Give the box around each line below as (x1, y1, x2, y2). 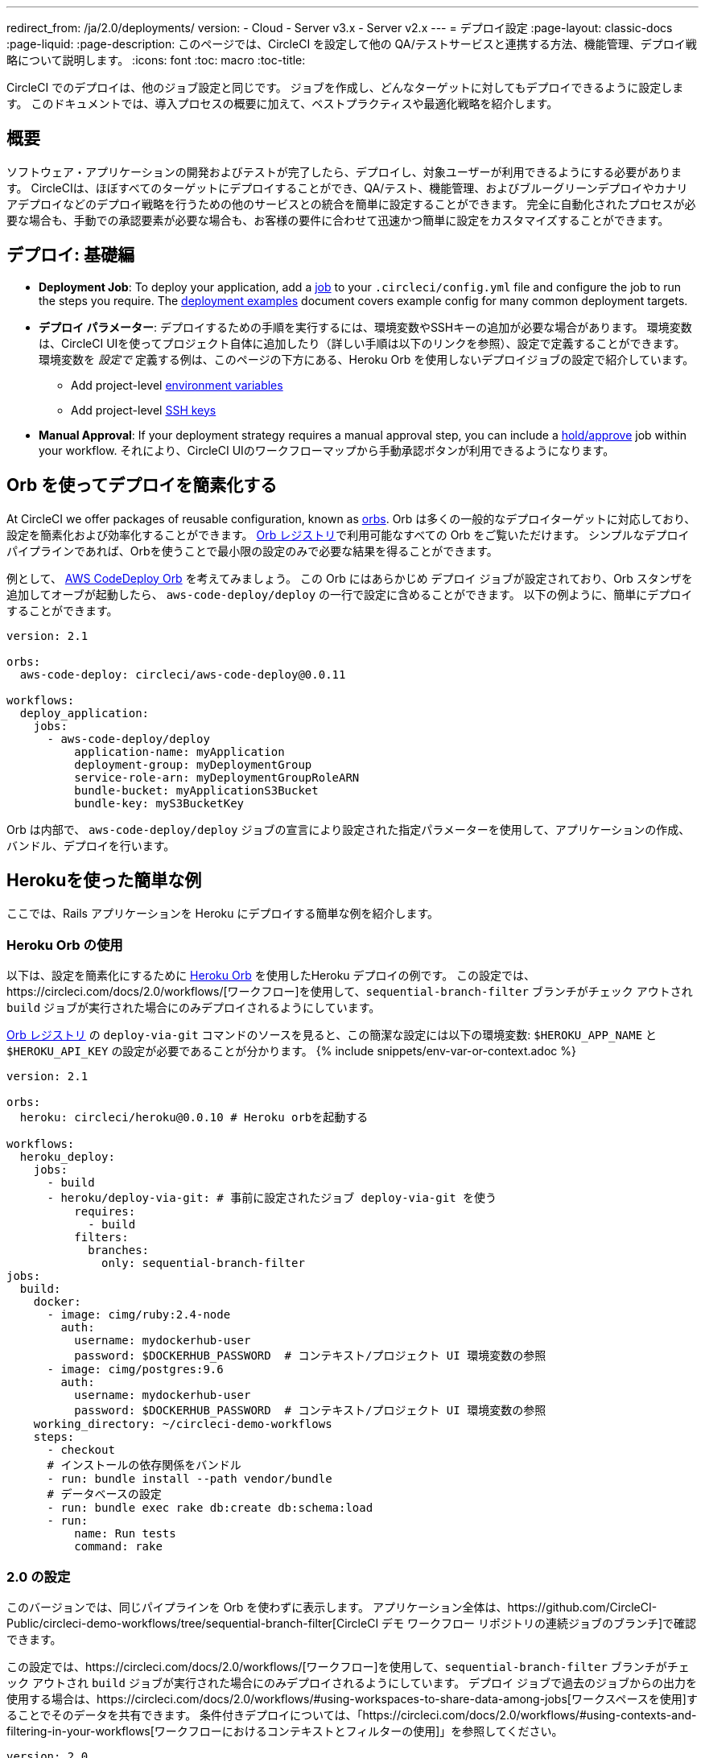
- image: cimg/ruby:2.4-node (47, 1308, 231, 1322)
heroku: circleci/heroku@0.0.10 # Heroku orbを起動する (19, 1111, 369, 1125)
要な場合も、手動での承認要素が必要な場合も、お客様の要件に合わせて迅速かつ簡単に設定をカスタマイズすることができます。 (6, 213, 670, 227)
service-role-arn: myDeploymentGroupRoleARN (74, 770, 360, 784)
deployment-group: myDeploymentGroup (74, 757, 312, 771)
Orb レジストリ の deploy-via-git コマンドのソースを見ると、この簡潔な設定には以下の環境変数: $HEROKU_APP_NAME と (6, 1028, 658, 1042)
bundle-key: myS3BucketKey (74, 796, 245, 810)
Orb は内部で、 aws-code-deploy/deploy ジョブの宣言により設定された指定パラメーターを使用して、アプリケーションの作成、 (6, 822, 691, 836)
